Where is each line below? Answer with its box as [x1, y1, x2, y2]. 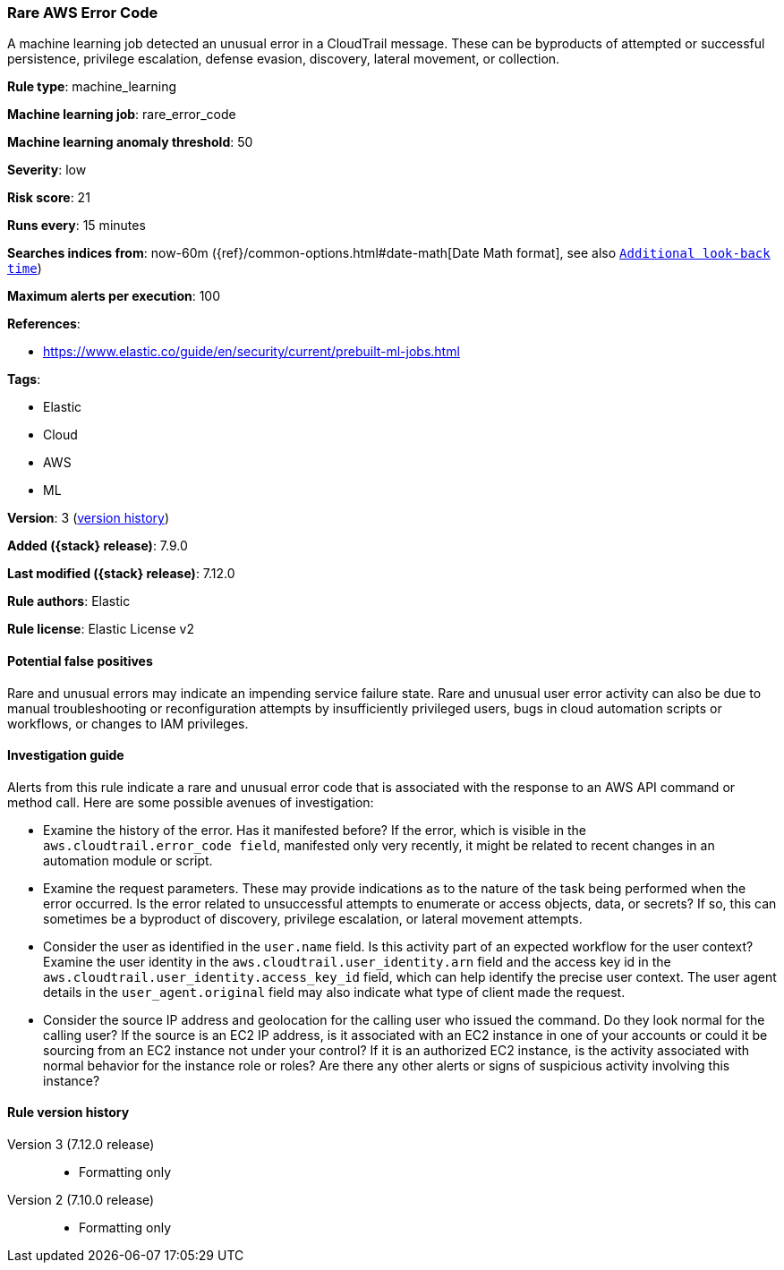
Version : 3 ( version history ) [7, 510, 170, 526]
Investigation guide [7, 747, 124, 763]
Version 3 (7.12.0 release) [7, 1137, 155, 1153]
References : [7, 316, 81, 332]
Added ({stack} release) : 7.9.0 [7, 538, 188, 554]
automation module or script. [43, 852, 213, 868]
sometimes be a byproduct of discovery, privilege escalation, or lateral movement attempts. [43, 910, 583, 926]
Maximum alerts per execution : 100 [7, 288, 221, 304]
